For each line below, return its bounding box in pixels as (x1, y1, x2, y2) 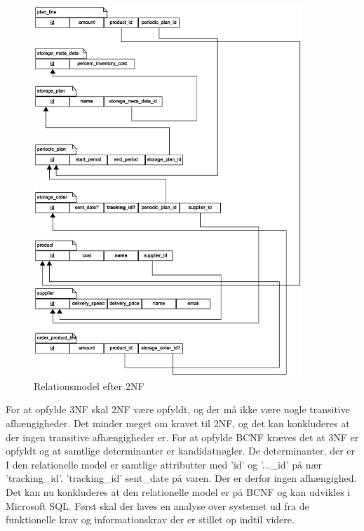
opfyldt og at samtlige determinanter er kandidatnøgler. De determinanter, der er (6, 443, 355, 458)
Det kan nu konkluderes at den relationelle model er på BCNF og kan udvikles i (6, 484, 351, 499)
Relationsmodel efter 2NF (34, 378, 144, 393)
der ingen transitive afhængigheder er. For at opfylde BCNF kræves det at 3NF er (6, 429, 359, 444)
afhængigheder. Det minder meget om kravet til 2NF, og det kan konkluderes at (6, 416, 350, 431)
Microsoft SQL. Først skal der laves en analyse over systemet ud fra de (6, 498, 309, 513)
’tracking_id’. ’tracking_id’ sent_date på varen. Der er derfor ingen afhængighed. (6, 471, 357, 485)
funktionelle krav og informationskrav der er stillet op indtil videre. (6, 512, 295, 527)
